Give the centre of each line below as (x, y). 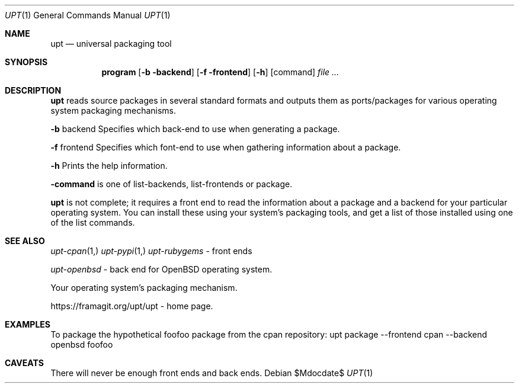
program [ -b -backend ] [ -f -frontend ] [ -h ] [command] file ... (220, 72)
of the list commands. (93, 222)
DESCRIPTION (33, 90)
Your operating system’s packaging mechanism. (144, 288)
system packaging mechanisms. (113, 110)
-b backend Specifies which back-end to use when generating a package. (195, 129)
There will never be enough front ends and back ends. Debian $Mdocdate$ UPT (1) (212, 373)
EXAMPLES (28, 324)
